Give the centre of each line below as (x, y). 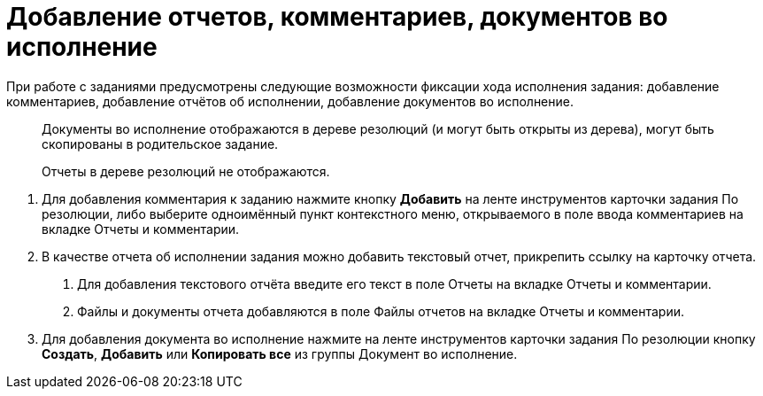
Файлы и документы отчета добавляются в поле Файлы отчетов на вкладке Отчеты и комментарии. (381, 311)
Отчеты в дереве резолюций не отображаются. (186, 171)
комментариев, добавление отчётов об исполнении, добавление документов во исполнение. (290, 101)
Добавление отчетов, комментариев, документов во (337, 17)
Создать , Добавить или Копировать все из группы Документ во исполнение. (280, 353)
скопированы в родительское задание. (160, 144)
